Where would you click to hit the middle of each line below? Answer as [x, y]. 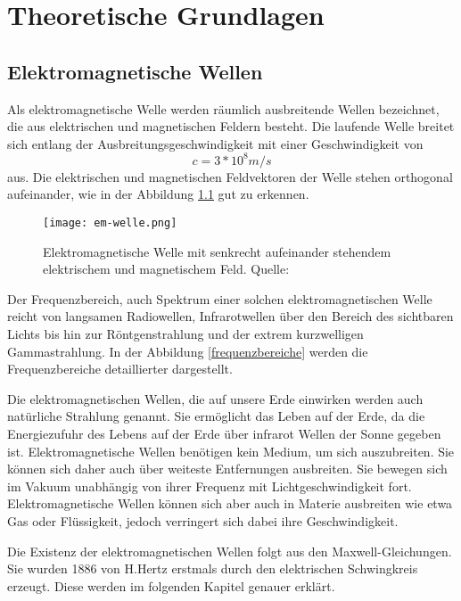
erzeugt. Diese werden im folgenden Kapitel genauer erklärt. [171, 585]
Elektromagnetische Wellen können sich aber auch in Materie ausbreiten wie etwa [230, 503]
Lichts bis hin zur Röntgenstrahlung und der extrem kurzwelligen [185, 334]
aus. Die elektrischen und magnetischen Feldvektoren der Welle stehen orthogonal [230, 176]
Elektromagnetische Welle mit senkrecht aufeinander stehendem [217, 251]
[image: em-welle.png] [110, 223]
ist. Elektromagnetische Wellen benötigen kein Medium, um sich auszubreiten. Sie [231, 451]
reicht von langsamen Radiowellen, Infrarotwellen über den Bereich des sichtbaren [230, 316]
